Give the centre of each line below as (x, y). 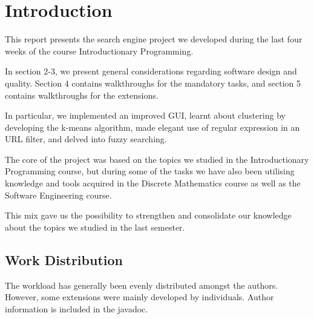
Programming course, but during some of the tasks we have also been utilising (150, 171)
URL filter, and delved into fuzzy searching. (86, 139)
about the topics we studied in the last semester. (95, 227)
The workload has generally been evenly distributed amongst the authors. (142, 285)
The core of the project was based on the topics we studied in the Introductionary (157, 159)
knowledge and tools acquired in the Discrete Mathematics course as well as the (153, 183)
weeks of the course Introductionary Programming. (99, 51)
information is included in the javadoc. (77, 308)
